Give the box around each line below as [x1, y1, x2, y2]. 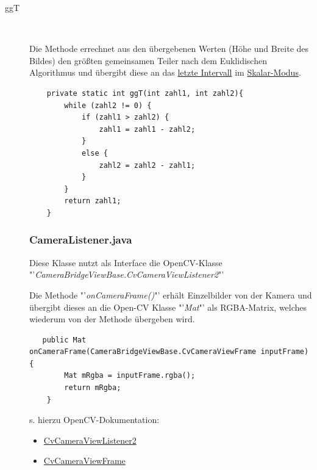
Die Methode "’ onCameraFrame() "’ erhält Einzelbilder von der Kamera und [29, 288, 312, 301]
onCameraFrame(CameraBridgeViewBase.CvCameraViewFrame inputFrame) [29, 347, 309, 356]
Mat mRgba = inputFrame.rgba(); [64, 371, 196, 380]
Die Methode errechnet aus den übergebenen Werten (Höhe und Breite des [29, 42, 309, 55]
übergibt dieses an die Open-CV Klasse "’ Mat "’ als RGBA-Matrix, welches [29, 300, 307, 313]
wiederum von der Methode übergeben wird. [29, 313, 195, 325]
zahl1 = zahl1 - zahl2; [99, 125, 196, 134]
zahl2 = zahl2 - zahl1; [99, 161, 196, 170]
